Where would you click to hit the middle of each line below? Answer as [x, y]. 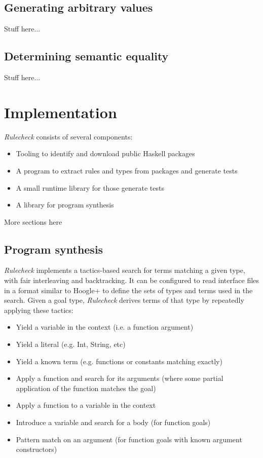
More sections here [33, 221]
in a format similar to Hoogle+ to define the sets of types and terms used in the [128, 290]
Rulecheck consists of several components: [68, 136]
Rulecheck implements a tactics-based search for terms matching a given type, [125, 270]
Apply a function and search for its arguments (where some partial [120, 378]
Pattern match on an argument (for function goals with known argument [129, 439]
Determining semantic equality [86, 56]
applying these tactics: [39, 310]
